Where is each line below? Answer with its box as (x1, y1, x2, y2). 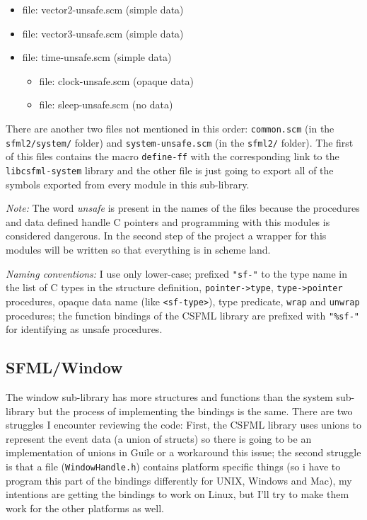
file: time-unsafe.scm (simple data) (22, 50, 172, 64)
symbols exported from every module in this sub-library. (6, 176, 250, 191)
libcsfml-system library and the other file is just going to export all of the (6, 162, 334, 177)
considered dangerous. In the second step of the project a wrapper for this (6, 228, 327, 243)
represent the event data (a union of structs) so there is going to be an (6, 431, 312, 446)
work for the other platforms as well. (6, 500, 164, 515)
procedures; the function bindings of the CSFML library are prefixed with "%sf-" (6, 307, 359, 322)
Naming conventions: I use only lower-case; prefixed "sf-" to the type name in (6, 266, 348, 281)
